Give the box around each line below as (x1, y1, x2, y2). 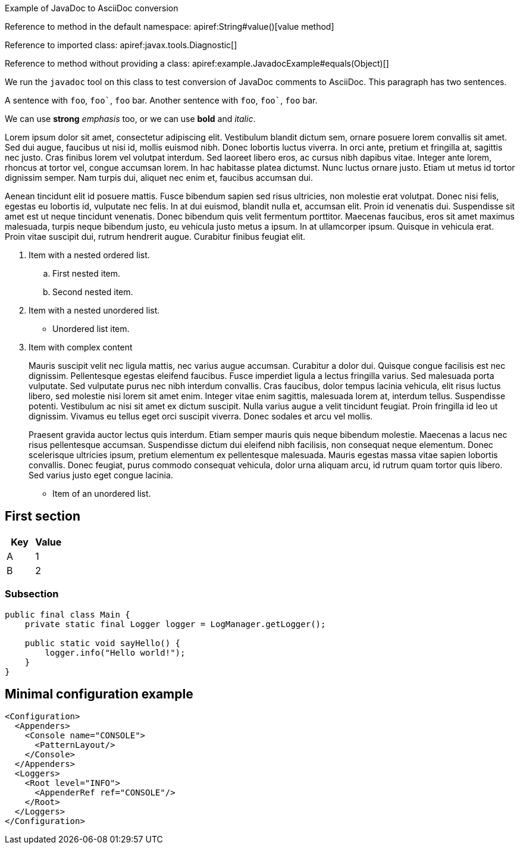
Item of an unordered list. (52, 488, 151, 499)
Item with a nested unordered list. (29, 305, 160, 315)
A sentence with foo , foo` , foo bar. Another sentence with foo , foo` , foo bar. (5, 95, 318, 105)
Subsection (5, 588, 59, 600)
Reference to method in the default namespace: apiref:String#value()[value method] (5, 21, 334, 32)
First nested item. (52, 268, 121, 278)
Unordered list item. (52, 324, 130, 334)
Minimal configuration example (5, 687, 193, 702)
